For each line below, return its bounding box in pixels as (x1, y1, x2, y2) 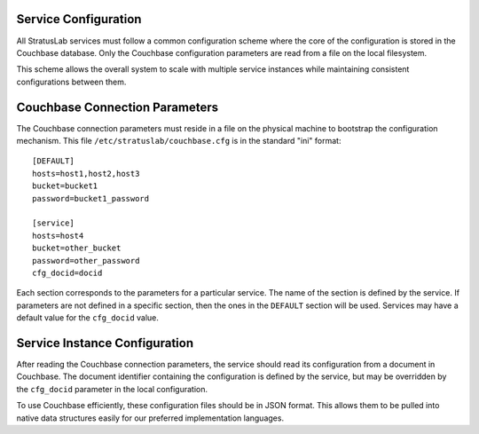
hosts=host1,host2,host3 (32, 169, 140, 178)
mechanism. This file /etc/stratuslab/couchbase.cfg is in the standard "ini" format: (16, 135, 342, 146)
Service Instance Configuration (16, 335, 194, 351)
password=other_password (32, 256, 140, 265)
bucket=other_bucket (32, 243, 122, 253)
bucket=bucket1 (32, 181, 98, 191)
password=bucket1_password (32, 193, 150, 203)
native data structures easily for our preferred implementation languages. (16, 413, 284, 423)
